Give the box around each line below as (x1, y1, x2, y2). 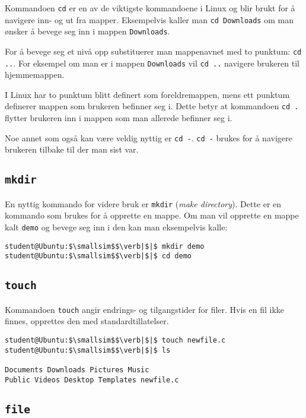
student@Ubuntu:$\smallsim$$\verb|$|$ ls (5, 346, 171, 354)
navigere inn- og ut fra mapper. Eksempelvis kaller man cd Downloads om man (5, 13, 294, 26)
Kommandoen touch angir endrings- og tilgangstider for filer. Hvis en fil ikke (5, 303, 285, 315)
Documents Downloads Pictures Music (5, 365, 149, 374)
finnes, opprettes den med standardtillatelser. (5, 315, 169, 327)
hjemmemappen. (5, 68, 65, 81)
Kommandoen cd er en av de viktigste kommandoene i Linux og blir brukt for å (5, 2, 295, 14)
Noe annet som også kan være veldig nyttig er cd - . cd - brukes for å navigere (5, 131, 292, 144)
